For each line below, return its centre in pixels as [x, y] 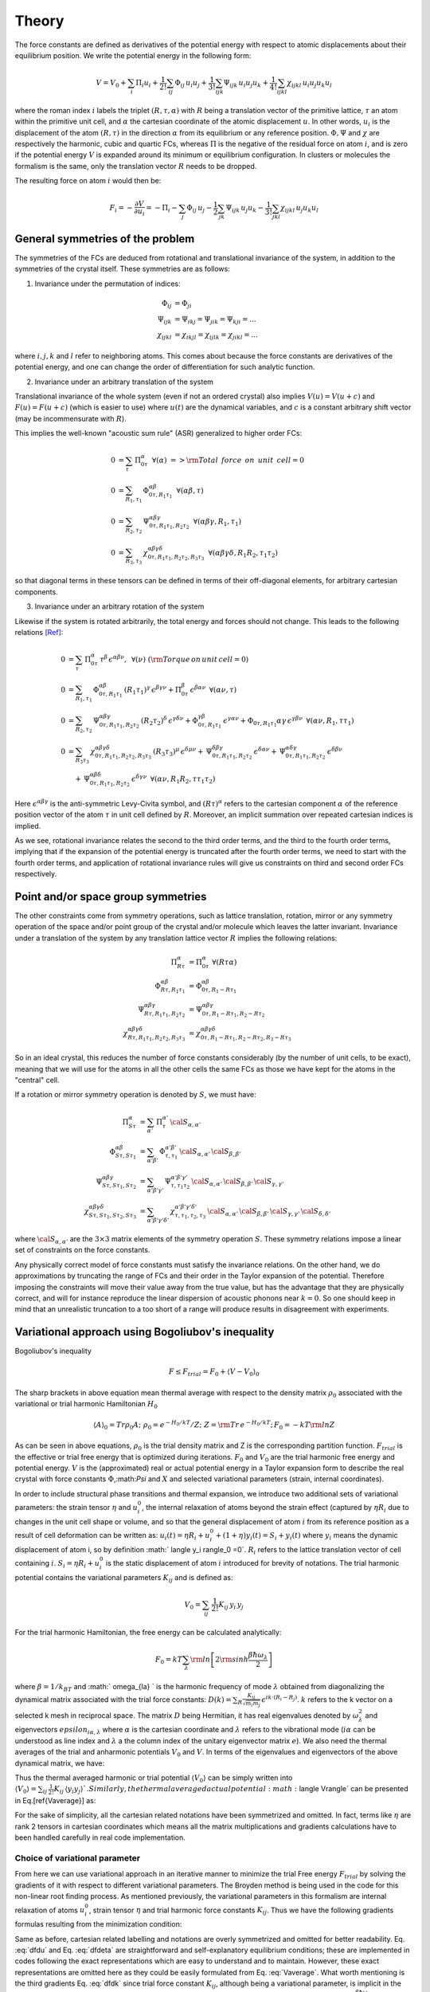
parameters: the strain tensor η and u [76, 1507]
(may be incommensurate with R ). [70, 418]
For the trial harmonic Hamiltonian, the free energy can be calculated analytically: [148, 1632]
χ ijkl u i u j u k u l [310, 84]
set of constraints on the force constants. [82, 1250]
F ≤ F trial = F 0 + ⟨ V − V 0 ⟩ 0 [214, 1373]
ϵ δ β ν [334, 751]
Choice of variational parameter [78, 1858]
